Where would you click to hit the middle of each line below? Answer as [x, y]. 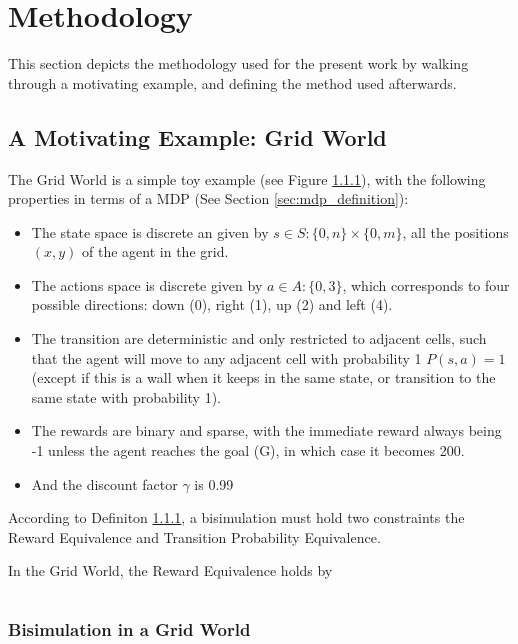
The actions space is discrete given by [147, 284]
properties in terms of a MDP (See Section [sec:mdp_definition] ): [208, 198]
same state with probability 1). [126, 396]
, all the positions [455, 231]
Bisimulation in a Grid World [129, 628]
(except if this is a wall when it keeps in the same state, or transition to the [263, 377]
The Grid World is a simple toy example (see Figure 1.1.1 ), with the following [247, 178]
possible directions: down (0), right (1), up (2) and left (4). [212, 304]
